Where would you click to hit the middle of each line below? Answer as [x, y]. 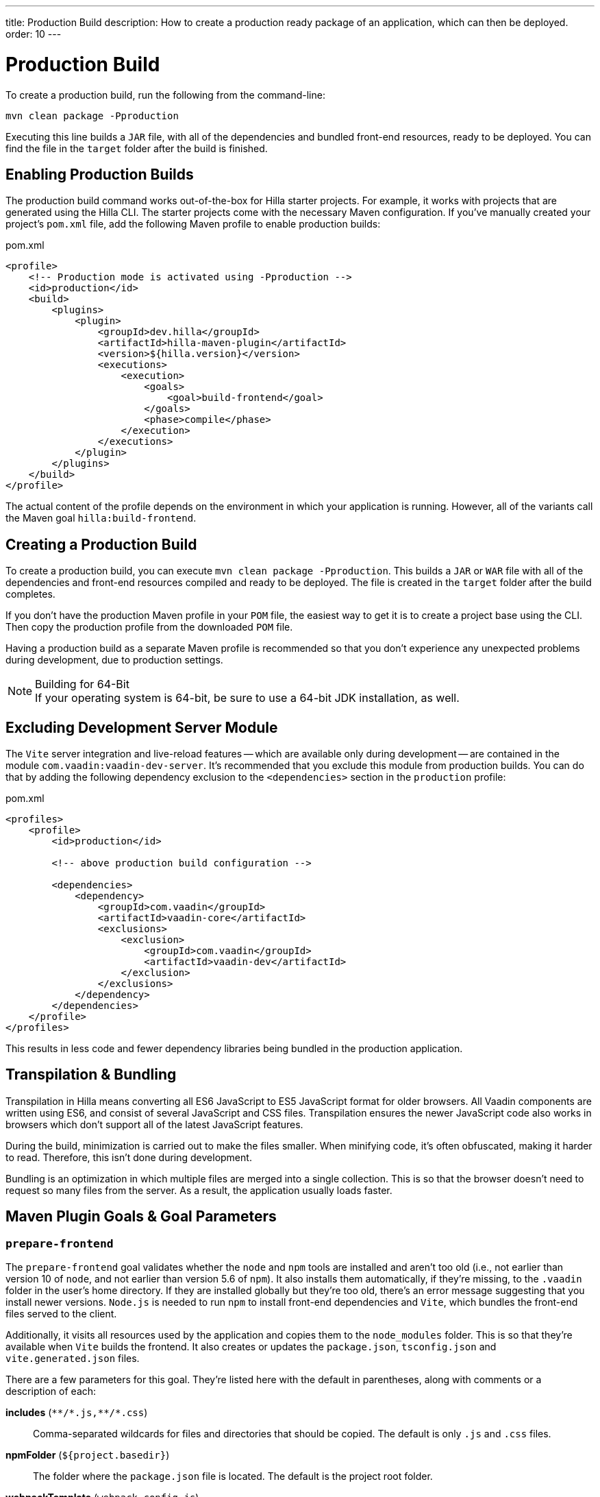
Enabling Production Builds [100, 174]
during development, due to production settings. [114, 660]
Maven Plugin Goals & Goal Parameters [141, 1217]
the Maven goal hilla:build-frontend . [101, 518]
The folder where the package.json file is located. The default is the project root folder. [233, 1476]
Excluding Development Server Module [142, 727]
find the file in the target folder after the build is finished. [137, 148]
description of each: [51, 1391]
